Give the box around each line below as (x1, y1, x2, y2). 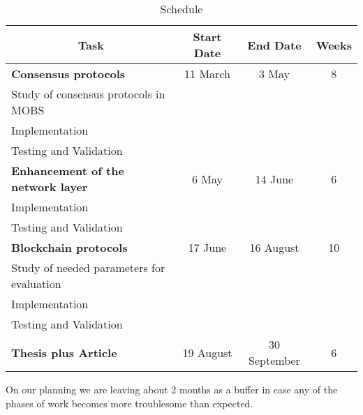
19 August (182, 344, 232, 361)
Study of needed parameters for (11, 259, 165, 276)
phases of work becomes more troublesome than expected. (6, 395, 253, 410)
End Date (247, 36, 302, 53)
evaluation (11, 276, 61, 292)
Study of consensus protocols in (11, 86, 165, 102)
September (249, 352, 300, 368)
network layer (11, 179, 88, 195)
